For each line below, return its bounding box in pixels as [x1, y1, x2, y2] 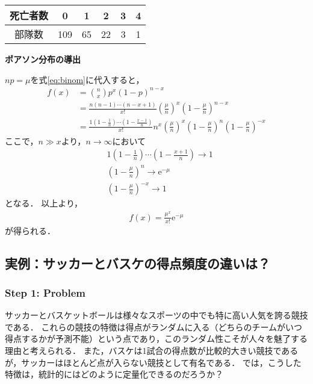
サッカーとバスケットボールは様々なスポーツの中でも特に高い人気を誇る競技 [5, 309, 308, 321]
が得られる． [5, 224, 55, 237]
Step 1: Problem [5, 285, 85, 300]
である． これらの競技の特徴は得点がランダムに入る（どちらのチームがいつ [5, 320, 303, 333]
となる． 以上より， [5, 197, 82, 209]
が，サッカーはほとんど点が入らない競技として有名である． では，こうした [5, 356, 302, 368]
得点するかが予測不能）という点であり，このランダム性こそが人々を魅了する [5, 332, 308, 345]
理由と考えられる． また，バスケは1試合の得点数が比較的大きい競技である [5, 344, 299, 356]
